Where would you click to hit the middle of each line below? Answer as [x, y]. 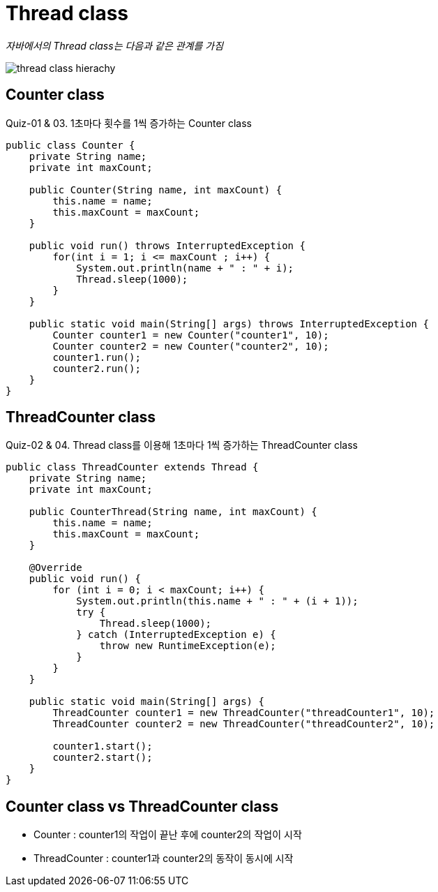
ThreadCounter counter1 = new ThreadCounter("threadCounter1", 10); [244, 713]
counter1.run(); [97, 357]
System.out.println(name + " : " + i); [185, 268]
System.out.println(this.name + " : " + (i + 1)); [217, 601]
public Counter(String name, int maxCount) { [156, 189]
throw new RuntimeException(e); [188, 646]
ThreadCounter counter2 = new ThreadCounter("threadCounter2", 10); [244, 724]
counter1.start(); [103, 746]
